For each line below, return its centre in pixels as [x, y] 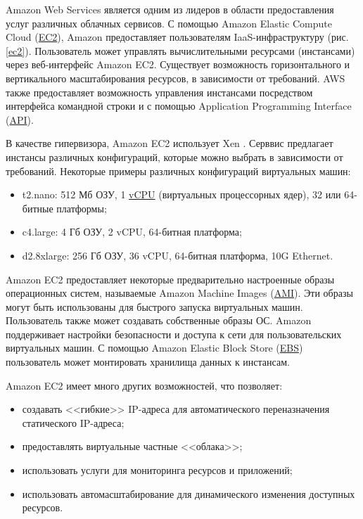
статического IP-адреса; [73, 422]
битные [38, 208]
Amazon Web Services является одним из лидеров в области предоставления [170, 9]
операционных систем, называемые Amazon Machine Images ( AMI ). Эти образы [179, 293]
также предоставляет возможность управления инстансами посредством [159, 92]
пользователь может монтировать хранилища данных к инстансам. [148, 362]
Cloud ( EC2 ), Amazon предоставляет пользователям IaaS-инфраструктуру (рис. [177, 37]
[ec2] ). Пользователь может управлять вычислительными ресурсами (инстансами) [180, 50]
